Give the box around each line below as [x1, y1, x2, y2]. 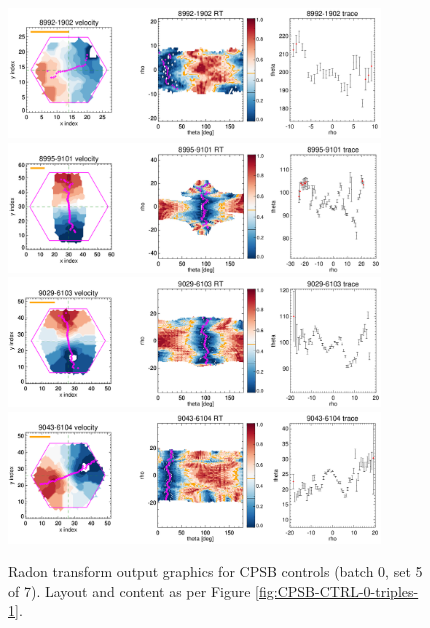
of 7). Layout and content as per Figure [8, 580, 251, 601]
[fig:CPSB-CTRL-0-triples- [255, 580, 419, 601]
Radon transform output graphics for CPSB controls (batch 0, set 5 [8, 561, 423, 582]
